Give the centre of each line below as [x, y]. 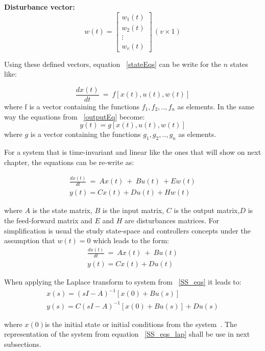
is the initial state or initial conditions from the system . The [141, 324]
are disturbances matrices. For [172, 220]
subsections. [23, 344]
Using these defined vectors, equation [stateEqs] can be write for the [113, 64]
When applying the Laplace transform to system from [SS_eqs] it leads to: [123, 281]
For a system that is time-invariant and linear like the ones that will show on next [133, 151]
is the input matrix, [133, 210]
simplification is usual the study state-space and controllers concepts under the [127, 230]
